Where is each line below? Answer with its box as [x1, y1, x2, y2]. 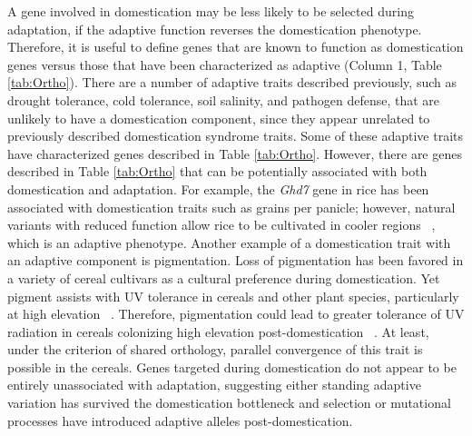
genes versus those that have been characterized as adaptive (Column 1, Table [7, 54, 442, 74]
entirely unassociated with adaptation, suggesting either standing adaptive [7, 375, 421, 394]
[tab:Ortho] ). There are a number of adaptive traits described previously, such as [7, 73, 457, 92]
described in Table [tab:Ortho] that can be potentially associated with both [7, 162, 428, 181]
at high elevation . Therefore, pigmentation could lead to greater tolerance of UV [7, 304, 465, 323]
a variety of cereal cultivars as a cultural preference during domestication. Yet [7, 268, 440, 287]
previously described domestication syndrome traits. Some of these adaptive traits [7, 126, 464, 145]
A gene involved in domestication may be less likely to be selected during [7, 2, 414, 20]
